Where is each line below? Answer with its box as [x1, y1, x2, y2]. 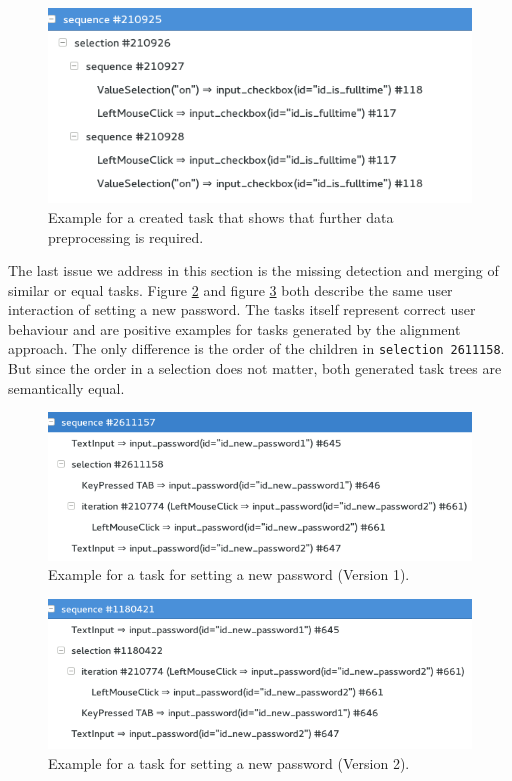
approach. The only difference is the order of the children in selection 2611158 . [8, 338, 505, 359]
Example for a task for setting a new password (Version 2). [48, 752, 410, 773]
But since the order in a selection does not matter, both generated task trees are [8, 358, 502, 379]
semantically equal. [8, 377, 125, 398]
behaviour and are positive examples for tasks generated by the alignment [8, 318, 461, 339]
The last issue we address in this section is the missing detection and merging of [8, 260, 499, 281]
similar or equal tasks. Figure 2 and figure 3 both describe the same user [8, 279, 453, 300]
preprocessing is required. [48, 226, 204, 247]
